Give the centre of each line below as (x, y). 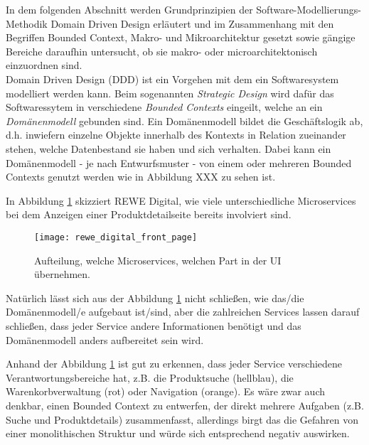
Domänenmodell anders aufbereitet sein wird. (105, 339)
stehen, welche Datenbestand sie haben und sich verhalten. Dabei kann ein (169, 148)
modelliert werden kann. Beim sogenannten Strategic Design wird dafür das (170, 93)
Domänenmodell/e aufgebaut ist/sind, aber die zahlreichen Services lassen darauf (183, 312)
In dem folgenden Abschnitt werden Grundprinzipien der (129, 9)
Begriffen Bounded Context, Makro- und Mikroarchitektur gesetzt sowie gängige (181, 37)
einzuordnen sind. (44, 65)
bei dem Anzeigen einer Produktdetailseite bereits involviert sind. (149, 214)
